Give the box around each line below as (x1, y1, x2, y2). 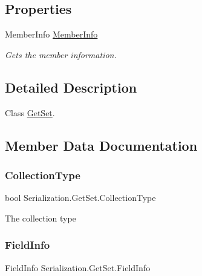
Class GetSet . (5, 106, 55, 119)
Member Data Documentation (5, 136, 198, 154)
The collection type (5, 211, 76, 224)
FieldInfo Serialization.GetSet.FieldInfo (5, 261, 151, 274)
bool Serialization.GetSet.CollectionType (5, 191, 156, 204)
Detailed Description (5, 77, 137, 96)
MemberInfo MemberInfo (5, 28, 98, 41)
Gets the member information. (5, 48, 117, 61)
